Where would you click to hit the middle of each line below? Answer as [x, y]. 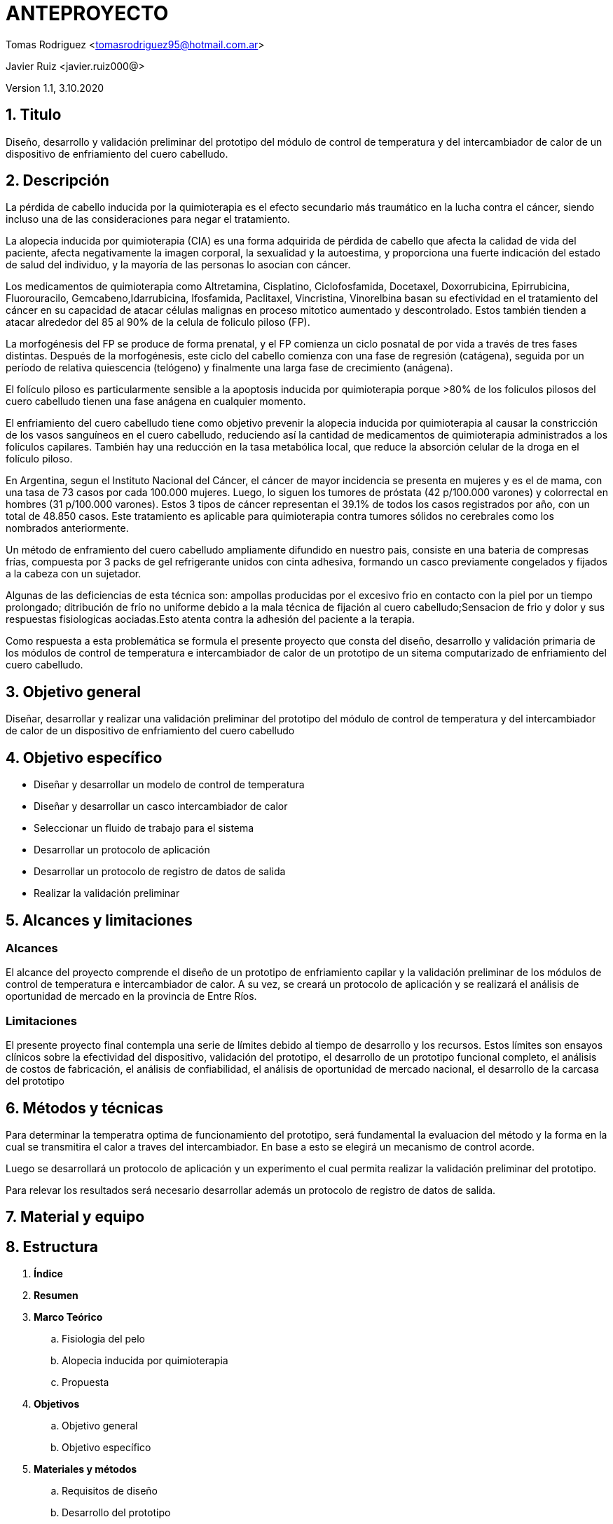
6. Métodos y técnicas [84, 1108]
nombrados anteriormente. [67, 528]
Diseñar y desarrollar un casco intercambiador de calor [161, 806]
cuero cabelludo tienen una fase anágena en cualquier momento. [156, 401]
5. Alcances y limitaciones [99, 920]
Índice [48, 1274]
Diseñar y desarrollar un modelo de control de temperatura [169, 785]
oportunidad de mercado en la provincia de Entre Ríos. [131, 996]
